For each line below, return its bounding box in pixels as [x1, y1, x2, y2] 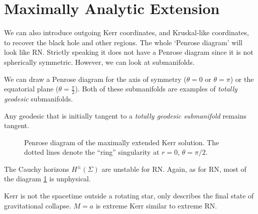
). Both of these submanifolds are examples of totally [75, 83, 237, 94]
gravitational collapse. [4, 200, 71, 210]
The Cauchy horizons [4, 163, 69, 174]
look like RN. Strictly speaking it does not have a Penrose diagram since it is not [4, 47, 253, 57]
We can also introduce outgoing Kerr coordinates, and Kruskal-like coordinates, [4, 27, 249, 38]
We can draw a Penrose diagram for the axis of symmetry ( [4, 73, 187, 84]
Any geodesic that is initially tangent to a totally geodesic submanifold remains [4, 110, 246, 121]
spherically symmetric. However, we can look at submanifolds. [4, 56, 195, 67]
